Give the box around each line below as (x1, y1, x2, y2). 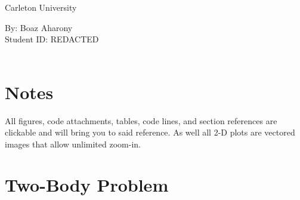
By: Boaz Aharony (5, 21, 73, 33)
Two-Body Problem (5, 173, 169, 197)
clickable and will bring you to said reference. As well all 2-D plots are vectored (5, 126, 295, 139)
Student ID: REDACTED (5, 33, 99, 45)
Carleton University (5, 1, 77, 13)
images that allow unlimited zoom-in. (5, 137, 141, 150)
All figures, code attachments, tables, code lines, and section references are (5, 114, 277, 127)
